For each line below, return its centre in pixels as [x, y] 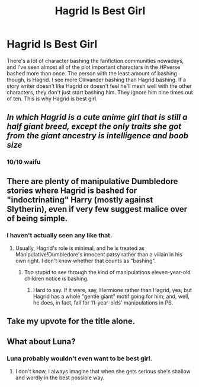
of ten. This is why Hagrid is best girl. [52, 99]
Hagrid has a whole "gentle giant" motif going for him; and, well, [111, 296]
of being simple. [37, 218]
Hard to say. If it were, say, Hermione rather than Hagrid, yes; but [112, 290]
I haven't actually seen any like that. [60, 235]
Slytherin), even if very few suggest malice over [97, 209]
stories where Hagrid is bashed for [72, 190]
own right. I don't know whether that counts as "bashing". [86, 261]
